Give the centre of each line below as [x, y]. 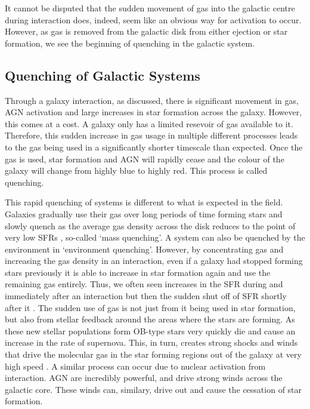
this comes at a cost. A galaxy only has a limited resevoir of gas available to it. [149, 123]
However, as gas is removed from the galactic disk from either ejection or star [146, 31]
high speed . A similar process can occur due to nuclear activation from [135, 366]
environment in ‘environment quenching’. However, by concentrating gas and [144, 249]
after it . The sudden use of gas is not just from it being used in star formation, [150, 307]
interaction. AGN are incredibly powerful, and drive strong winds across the [144, 378]
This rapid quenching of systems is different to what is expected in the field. [144, 202]
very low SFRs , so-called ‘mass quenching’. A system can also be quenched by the [155, 237]
